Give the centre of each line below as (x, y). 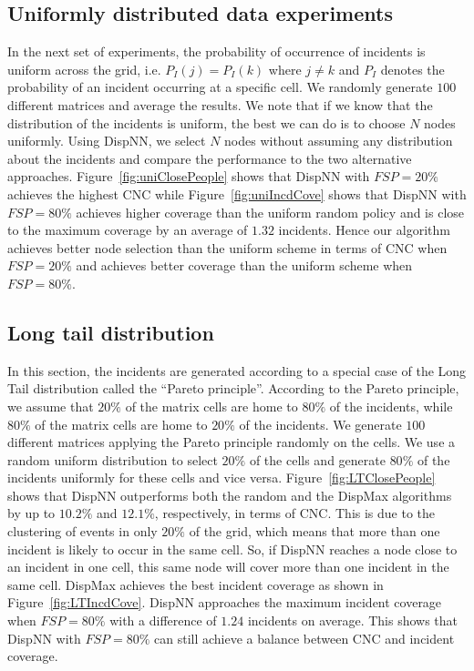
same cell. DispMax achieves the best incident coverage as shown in (196, 584)
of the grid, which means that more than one (314, 531)
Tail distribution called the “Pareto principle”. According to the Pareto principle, (233, 388)
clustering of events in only (82, 531)
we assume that (51, 406)
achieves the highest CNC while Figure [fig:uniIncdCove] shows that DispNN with (237, 193)
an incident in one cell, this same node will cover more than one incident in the (228, 567)
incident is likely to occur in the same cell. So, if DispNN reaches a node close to (232, 549)
